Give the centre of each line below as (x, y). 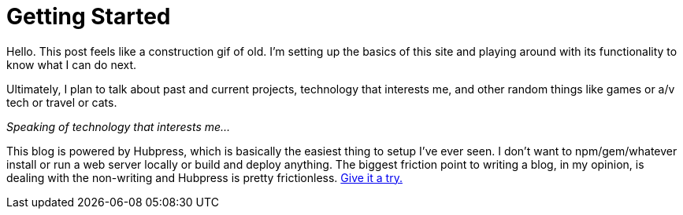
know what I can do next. (72, 64)
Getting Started (89, 16)
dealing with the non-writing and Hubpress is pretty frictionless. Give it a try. (204, 177)
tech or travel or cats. (62, 102)
